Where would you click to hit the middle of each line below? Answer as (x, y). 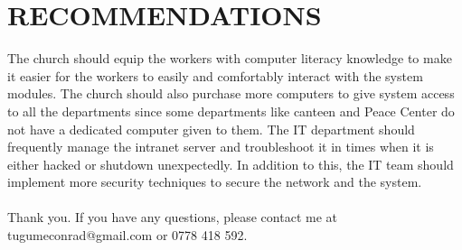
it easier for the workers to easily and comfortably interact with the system (215, 75)
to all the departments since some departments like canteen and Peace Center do (231, 111)
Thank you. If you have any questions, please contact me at (172, 217)
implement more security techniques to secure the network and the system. (215, 182)
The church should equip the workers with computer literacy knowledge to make (230, 58)
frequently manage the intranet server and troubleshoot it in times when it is (221, 147)
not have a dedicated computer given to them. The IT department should (211, 129)
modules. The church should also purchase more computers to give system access (231, 93)
